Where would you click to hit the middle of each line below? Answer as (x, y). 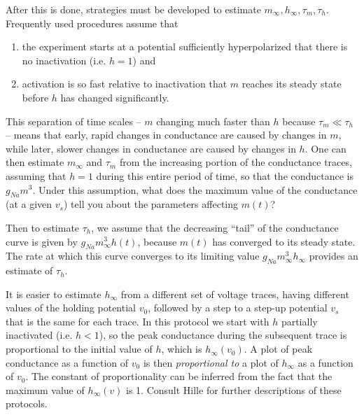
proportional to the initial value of (79, 349)
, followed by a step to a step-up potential (238, 308)
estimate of (29, 270)
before (35, 97)
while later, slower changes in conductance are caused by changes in (151, 148)
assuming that (36, 175)
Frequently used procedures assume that (92, 23)
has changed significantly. (115, 97)
